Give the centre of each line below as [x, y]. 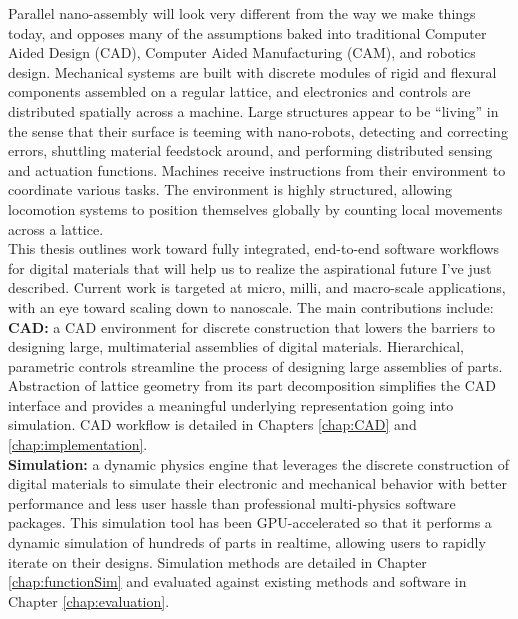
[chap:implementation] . [78, 444]
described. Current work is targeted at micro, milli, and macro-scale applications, [257, 287]
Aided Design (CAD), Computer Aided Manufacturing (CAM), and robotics [242, 52]
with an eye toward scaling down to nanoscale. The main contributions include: [251, 306]
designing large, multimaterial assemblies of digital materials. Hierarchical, [236, 346]
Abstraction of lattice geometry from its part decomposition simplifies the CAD [252, 385]
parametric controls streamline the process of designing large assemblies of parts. [255, 365]
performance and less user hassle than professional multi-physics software [232, 502]
